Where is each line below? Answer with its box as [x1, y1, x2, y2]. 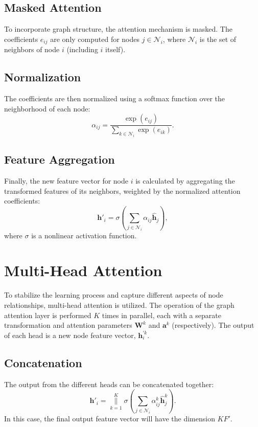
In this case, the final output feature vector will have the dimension [4, 413, 215, 423]
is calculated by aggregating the [135, 175, 235, 186]
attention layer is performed [4, 309, 91, 320]
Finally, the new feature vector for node [4, 175, 128, 186]
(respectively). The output [172, 320, 254, 330]
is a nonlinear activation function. [31, 230, 137, 240]
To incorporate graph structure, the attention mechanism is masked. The [4, 24, 232, 34]
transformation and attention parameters [4, 320, 132, 330]
